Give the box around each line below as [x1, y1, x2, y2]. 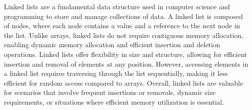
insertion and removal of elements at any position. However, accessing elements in [4, 58, 249, 69]
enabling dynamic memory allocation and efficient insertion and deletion [4, 39, 220, 50]
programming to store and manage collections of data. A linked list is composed [4, 11, 243, 21]
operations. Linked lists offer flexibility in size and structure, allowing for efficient [4, 49, 247, 59]
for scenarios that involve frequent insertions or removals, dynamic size [4, 87, 216, 97]
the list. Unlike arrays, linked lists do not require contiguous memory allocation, [4, 30, 244, 40]
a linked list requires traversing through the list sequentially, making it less [4, 68, 228, 78]
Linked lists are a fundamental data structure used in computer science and [4, 1, 230, 11]
